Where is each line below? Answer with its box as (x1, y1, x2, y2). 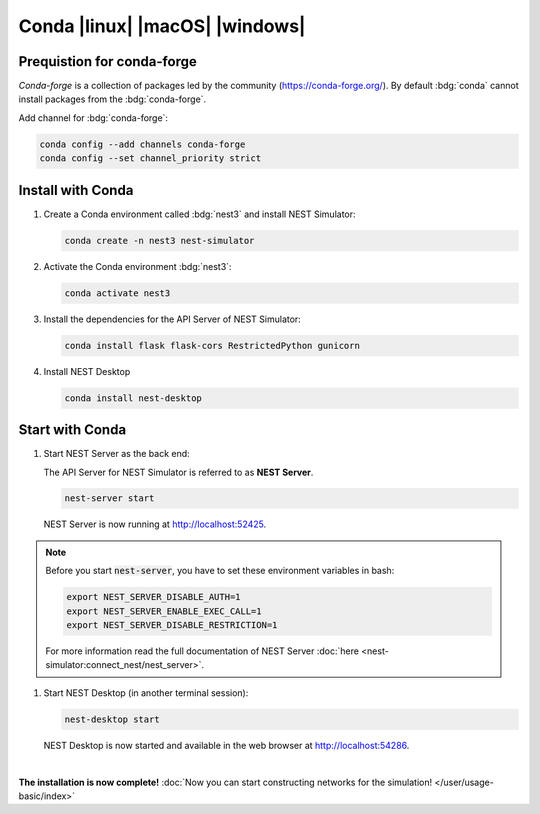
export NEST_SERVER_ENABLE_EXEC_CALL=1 (66, 605, 262, 617)
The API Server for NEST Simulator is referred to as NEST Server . (43, 466, 314, 478)
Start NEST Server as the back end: (43, 448, 190, 460)
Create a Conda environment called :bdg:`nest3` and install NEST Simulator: (43, 208, 356, 220)
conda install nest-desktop (64, 392, 202, 404)
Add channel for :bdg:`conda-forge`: (18, 111, 169, 124)
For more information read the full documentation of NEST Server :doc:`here (45, 645, 360, 657)
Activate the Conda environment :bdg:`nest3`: (43, 260, 232, 272)
